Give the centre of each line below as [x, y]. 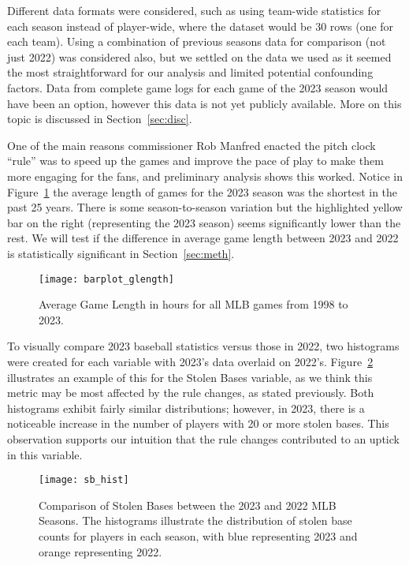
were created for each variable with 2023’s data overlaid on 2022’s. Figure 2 [190, 361]
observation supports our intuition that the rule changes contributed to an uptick [203, 438]
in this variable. [45, 454]
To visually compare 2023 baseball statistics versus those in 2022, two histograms [203, 346]
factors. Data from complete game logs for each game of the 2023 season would [198, 87]
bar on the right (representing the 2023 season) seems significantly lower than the [204, 222]
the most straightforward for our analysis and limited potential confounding [190, 72]
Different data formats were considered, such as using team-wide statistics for [194, 10]
